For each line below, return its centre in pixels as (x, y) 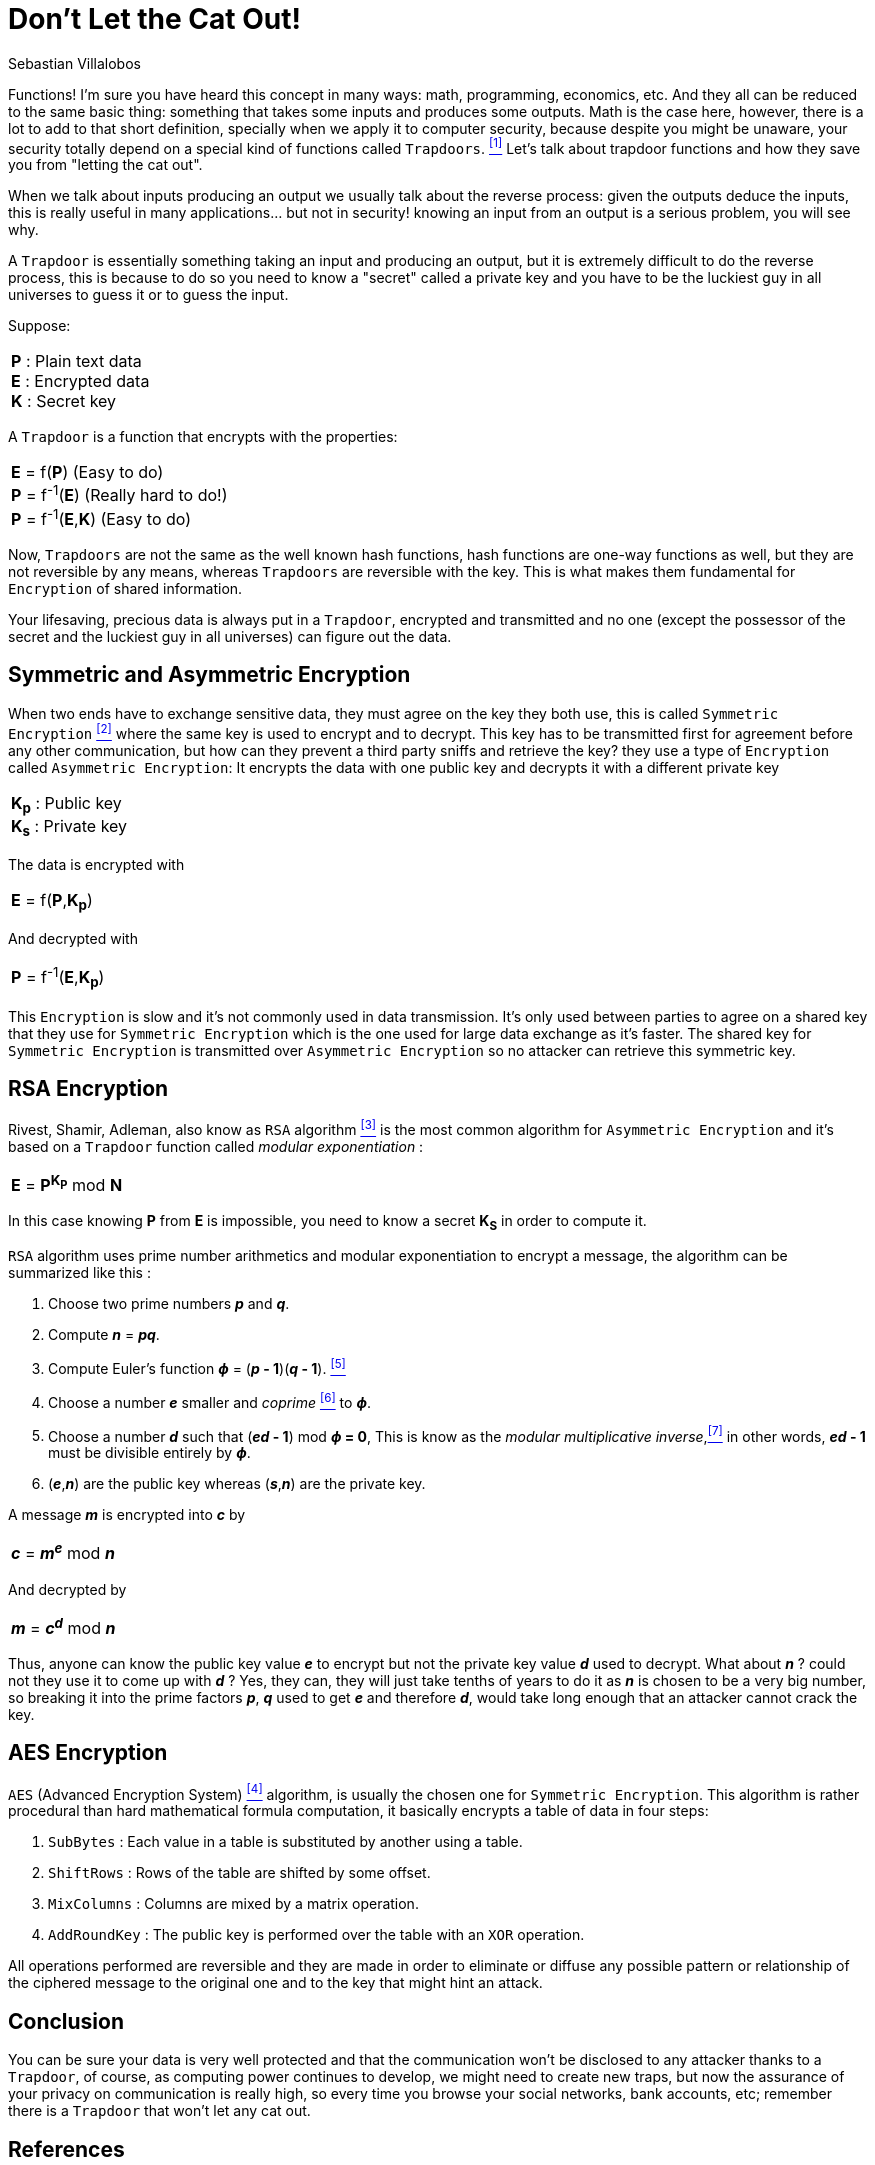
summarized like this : (79, 1273)
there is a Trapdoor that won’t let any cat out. (159, 2111)
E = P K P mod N (67, 1184)
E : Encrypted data (80, 381)
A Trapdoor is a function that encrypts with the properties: (203, 437)
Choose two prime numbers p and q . (169, 1304)
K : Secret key (64, 401)
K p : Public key (66, 804)
